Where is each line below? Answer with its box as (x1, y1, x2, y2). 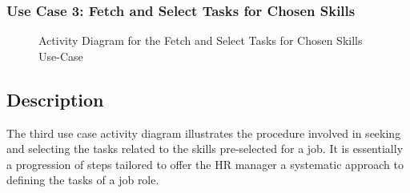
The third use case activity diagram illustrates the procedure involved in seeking (6, 124, 401, 141)
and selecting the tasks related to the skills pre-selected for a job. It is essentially (6, 140, 404, 157)
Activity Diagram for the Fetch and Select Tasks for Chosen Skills (38, 32, 363, 49)
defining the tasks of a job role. (6, 171, 159, 188)
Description (6, 86, 104, 111)
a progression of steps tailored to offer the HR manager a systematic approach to (6, 155, 404, 172)
